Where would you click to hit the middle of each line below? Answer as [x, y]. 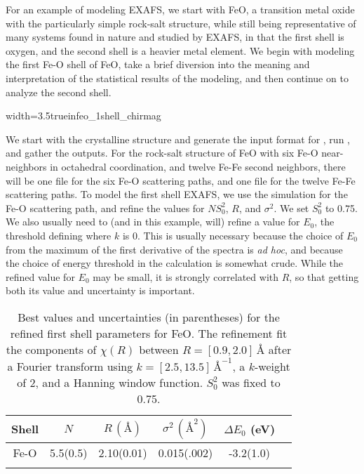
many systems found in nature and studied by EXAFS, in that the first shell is [175, 37]
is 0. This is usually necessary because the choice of [233, 235]
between [159, 349]
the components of [51, 349]
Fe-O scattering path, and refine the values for [105, 208]
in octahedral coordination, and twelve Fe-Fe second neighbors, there [198, 166]
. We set [291, 208]
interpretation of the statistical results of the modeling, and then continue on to [177, 78]
